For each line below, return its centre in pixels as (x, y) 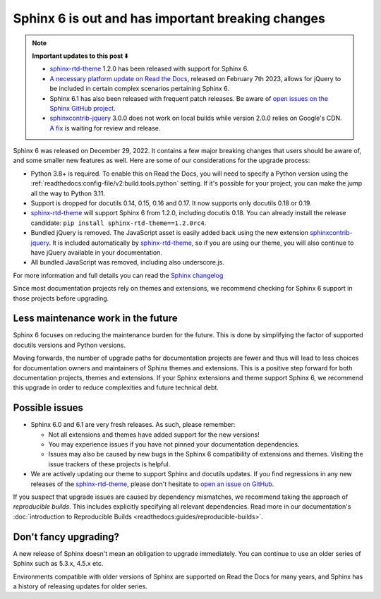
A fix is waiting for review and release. (105, 128)
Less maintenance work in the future (95, 319)
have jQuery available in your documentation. (96, 252)
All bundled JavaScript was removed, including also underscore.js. (128, 262)
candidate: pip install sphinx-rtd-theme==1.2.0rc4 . (119, 223)
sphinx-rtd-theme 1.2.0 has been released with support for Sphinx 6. (149, 69)
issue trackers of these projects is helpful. (109, 464)
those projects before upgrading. (61, 298)
